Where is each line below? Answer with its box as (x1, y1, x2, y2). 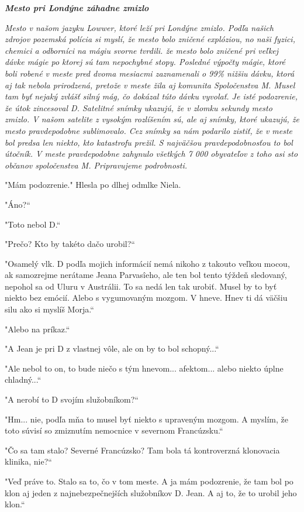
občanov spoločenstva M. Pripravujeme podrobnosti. (5, 159, 188, 171)
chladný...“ (5, 373, 42, 386)
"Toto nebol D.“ (5, 218, 61, 230)
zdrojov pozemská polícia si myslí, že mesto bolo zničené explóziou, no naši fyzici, (5, 33, 295, 45)
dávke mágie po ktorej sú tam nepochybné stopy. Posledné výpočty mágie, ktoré (5, 56, 286, 68)
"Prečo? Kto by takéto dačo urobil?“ (5, 238, 135, 250)
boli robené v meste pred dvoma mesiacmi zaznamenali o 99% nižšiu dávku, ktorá (5, 67, 295, 79)
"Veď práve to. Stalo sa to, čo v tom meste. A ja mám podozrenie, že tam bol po (5, 475, 293, 487)
